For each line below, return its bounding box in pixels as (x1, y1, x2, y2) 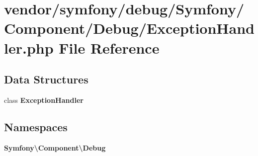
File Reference (59, 37, 160, 58)
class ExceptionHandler (4, 94, 84, 105)
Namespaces (4, 119, 68, 134)
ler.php (4, 37, 54, 58)
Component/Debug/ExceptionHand (4, 18, 255, 38)
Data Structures (4, 72, 88, 87)
